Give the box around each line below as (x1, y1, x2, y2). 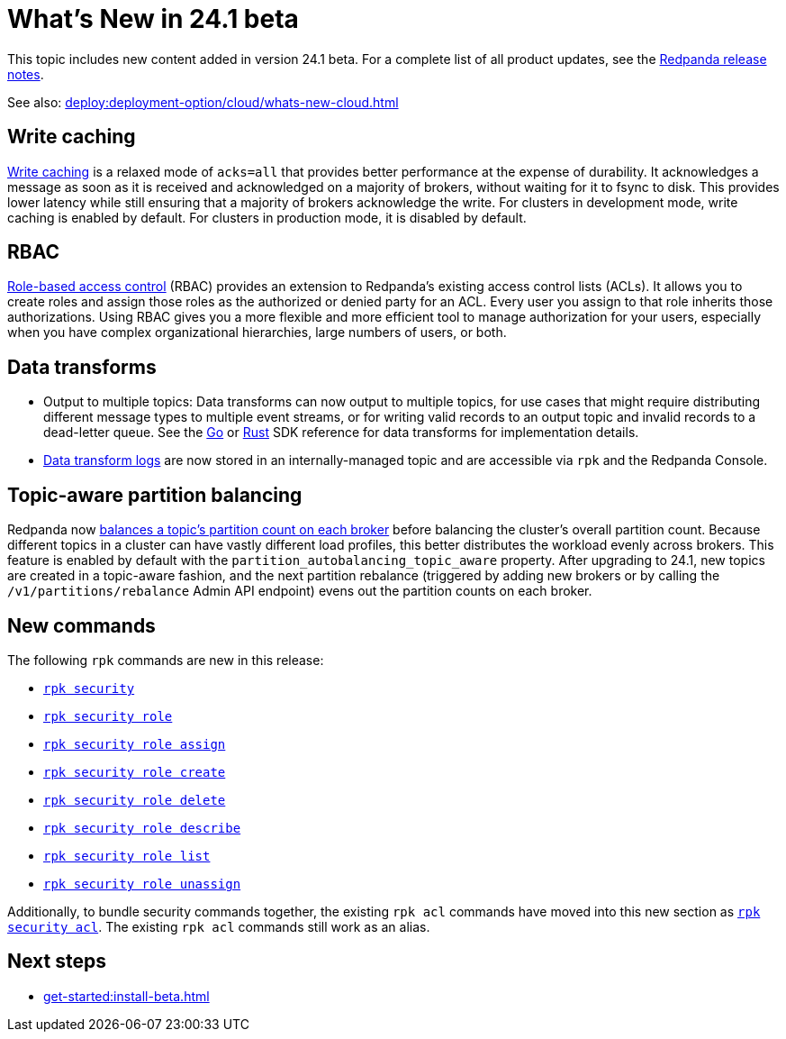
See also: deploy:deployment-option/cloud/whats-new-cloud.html (7, 94, 399, 110)
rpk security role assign (43, 736, 226, 752)
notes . (7, 66, 44, 82)
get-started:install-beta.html (43, 988, 210, 1004)
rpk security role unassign (43, 876, 241, 891)
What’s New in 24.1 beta (7, 4, 299, 34)
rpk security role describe (43, 820, 241, 835)
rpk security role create (43, 764, 226, 779)
